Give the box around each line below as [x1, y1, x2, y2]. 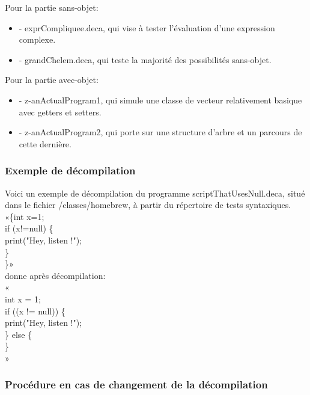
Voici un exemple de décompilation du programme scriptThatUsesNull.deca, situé [5, 186, 305, 199]
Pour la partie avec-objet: [5, 73, 99, 86]
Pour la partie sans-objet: [5, 1, 99, 13]
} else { [5, 328, 32, 340]
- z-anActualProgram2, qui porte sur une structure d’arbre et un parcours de [19, 126, 302, 138]
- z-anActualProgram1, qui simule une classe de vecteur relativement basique [19, 93, 302, 106]
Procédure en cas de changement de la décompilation [5, 377, 268, 392]
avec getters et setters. [19, 105, 102, 118]
